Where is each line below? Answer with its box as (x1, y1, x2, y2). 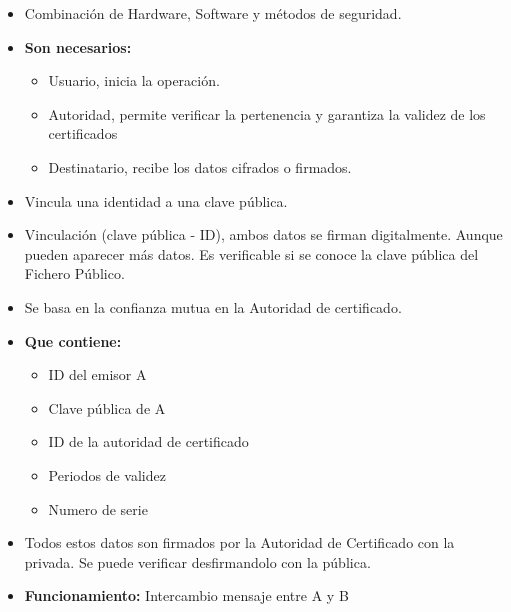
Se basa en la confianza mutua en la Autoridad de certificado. (24, 296, 402, 317)
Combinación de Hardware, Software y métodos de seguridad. (24, 3, 402, 23)
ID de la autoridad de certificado (48, 431, 249, 452)
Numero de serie (48, 498, 148, 519)
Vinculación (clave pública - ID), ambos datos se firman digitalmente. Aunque (24, 224, 503, 245)
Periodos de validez (48, 464, 166, 485)
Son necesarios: (24, 36, 132, 57)
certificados (48, 123, 118, 144)
